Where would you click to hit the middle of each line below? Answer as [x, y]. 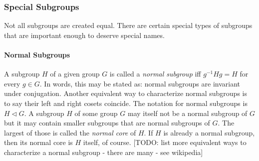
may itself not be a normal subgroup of [187, 113]
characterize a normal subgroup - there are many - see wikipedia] [104, 152]
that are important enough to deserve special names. [84, 35]
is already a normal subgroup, [209, 132]
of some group [96, 113]
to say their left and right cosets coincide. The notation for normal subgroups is [126, 103]
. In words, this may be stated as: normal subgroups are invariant [140, 83]
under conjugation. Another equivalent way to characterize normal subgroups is [126, 93]
